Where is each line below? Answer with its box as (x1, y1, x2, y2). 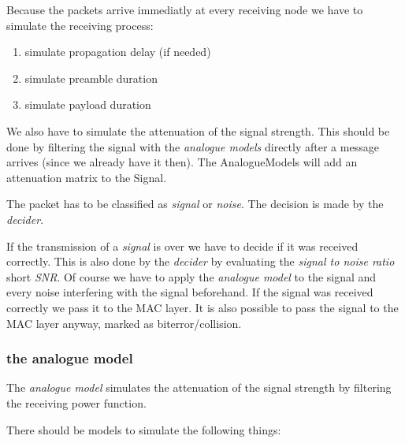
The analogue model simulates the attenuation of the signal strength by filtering (6, 379, 392, 396)
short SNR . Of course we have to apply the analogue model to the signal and (6, 268, 377, 285)
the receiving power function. (6, 394, 147, 411)
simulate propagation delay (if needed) (24, 43, 211, 60)
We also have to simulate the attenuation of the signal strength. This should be (6, 122, 390, 139)
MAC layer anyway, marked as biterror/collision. (6, 315, 242, 331)
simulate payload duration (24, 96, 151, 113)
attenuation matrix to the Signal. (6, 169, 167, 185)
